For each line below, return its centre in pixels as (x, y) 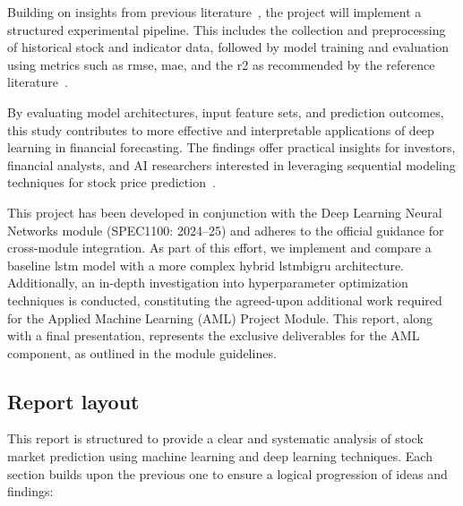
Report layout (73, 401)
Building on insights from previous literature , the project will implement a (214, 12)
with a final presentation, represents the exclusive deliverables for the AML (214, 335)
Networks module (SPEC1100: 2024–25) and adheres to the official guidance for (226, 230)
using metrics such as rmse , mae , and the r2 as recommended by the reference (221, 64)
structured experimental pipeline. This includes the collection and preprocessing (227, 29)
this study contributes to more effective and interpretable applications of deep (221, 129)
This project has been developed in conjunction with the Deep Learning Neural (225, 212)
